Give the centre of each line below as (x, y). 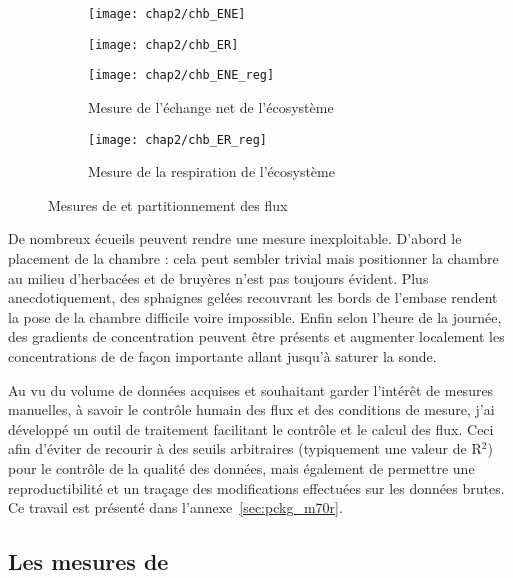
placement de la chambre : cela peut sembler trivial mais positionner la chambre (253, 258)
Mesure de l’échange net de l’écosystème (211, 106)
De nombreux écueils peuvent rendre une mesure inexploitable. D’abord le (235, 238)
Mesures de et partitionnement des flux (168, 204)
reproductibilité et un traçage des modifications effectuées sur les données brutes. (256, 487)
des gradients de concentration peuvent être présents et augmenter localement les (256, 336)
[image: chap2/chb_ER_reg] (177, 139)
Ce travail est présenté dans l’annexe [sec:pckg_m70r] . (175, 507)
